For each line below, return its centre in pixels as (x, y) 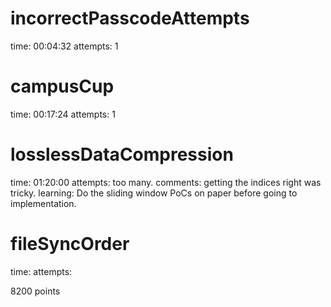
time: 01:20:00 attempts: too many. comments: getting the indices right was (166, 182)
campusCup (62, 86)
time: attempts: (41, 271)
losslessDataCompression (122, 154)
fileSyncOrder (70, 244)
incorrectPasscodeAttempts (130, 18)
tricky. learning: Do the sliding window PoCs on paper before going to (154, 193)
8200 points (35, 291)
